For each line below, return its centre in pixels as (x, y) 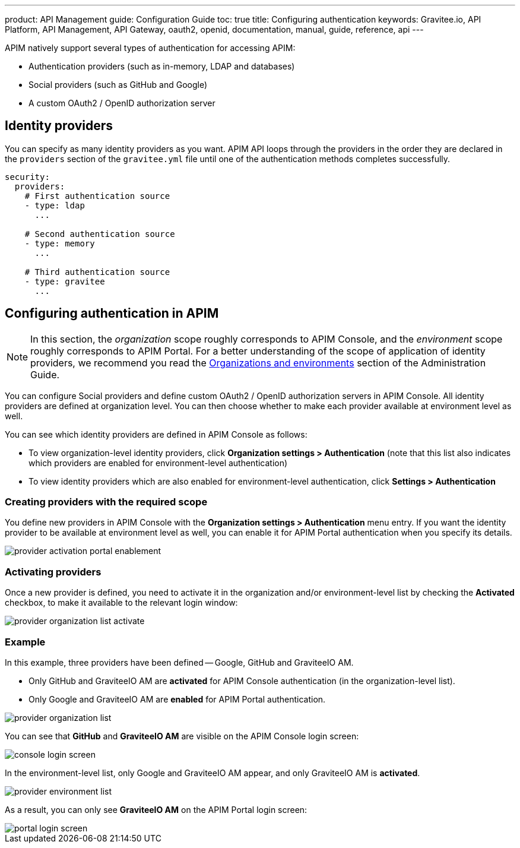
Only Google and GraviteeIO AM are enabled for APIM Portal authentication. (177, 699)
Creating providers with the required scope (106, 502)
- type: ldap (55, 205)
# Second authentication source (100, 234)
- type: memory (60, 243)
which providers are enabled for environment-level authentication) (158, 463)
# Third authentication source (97, 272)
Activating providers (53, 572)
